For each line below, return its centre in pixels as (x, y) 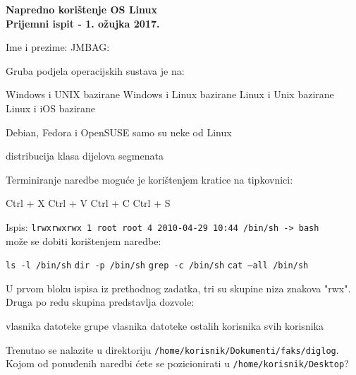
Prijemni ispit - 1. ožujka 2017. (83, 23)
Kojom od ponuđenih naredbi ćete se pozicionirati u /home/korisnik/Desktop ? (177, 363)
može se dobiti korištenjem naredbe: (84, 240)
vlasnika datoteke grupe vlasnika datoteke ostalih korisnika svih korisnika (165, 326)
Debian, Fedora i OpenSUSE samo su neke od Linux (119, 132)
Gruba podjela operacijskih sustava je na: (95, 70)
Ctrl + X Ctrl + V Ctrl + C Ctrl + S (88, 203)
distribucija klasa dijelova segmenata (85, 156)
